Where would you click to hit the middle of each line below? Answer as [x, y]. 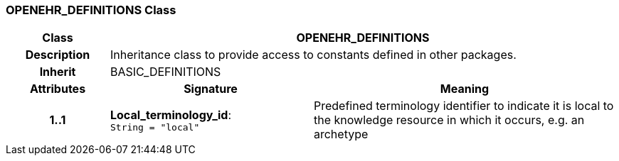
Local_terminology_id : [171, 115]
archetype [341, 134]
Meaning [465, 89]
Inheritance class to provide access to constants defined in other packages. [313, 55]
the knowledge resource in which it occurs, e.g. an [449, 120]
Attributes [58, 89]
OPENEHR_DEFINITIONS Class [91, 10]
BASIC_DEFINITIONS [165, 72]
